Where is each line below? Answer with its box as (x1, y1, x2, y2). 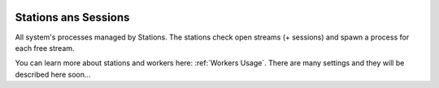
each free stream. (15, 43, 75, 52)
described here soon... (15, 69, 91, 79)
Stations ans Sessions (15, 10, 130, 24)
